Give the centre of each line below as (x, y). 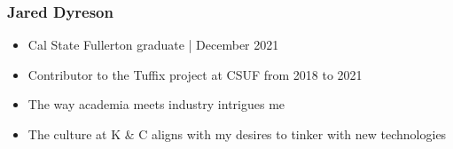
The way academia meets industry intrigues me (156, 104)
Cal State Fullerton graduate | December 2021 (153, 45)
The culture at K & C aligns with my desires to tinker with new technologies (237, 134)
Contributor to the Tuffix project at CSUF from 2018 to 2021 (195, 74)
